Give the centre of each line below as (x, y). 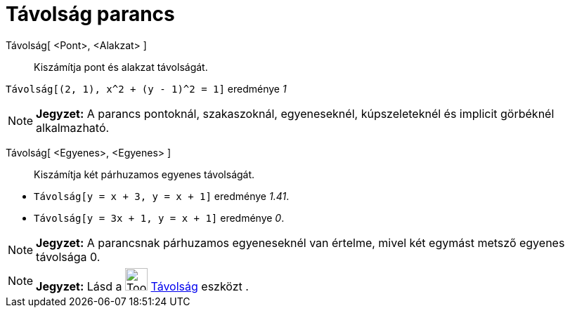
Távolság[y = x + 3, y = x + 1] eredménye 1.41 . (162, 196)
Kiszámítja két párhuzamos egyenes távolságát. (144, 174)
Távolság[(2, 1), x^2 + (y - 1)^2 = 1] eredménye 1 (146, 88)
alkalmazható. (73, 127)
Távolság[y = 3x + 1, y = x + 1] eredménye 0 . (159, 218)
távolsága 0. (68, 257)
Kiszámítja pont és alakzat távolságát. (121, 67)
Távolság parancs (90, 14)
